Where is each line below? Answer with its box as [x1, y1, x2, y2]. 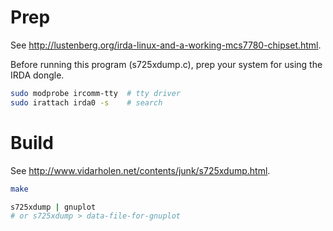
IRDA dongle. [10, 69, 65, 81]
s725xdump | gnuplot [10, 202, 97, 212]
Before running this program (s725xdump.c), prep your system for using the [10, 58, 323, 70]
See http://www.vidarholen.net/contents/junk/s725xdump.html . [10, 164, 271, 176]
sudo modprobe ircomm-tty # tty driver [10, 88, 182, 98]
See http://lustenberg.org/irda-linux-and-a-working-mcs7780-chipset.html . [10, 39, 322, 51]
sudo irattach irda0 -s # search [10, 97, 163, 108]
